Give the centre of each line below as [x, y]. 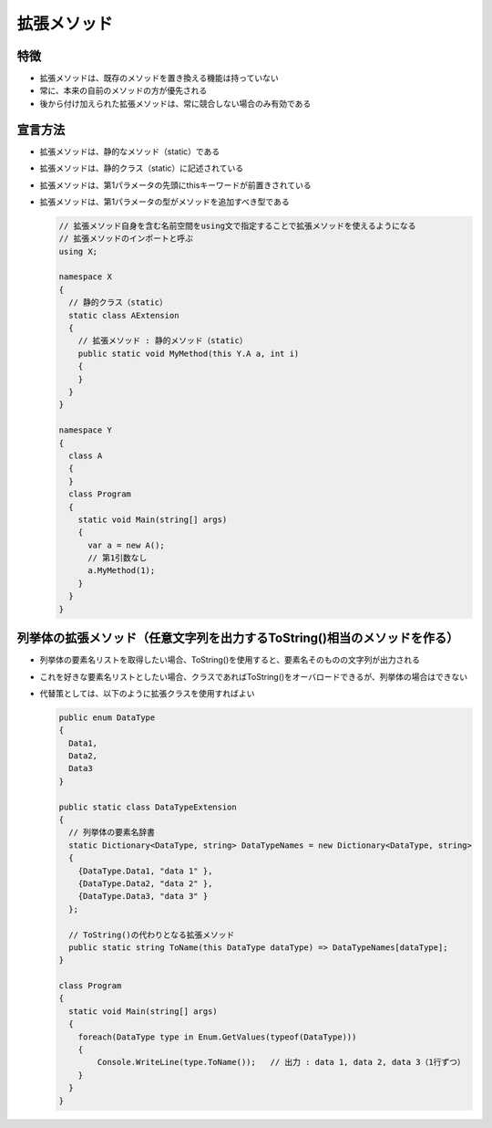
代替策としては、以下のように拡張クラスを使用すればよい [147, 693]
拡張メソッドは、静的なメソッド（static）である [130, 151]
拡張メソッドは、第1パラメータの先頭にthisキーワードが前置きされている [175, 185]
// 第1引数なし [118, 558]
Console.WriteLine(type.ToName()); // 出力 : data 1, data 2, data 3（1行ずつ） [281, 1062]
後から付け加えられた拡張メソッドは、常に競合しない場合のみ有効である [175, 103]
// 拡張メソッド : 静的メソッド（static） [163, 341]
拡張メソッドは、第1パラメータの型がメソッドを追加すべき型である [165, 202]
